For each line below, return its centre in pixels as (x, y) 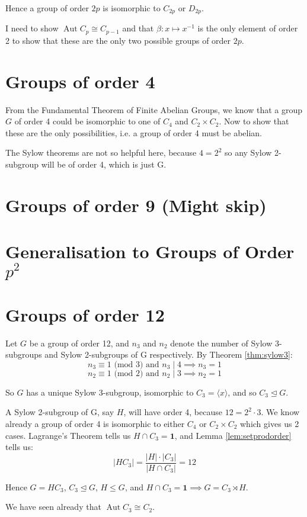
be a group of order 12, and (79, 343)
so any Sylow (248, 152)
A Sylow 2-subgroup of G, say (60, 412)
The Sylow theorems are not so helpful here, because (101, 152)
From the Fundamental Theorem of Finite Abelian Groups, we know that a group (154, 109)
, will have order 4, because (173, 412)
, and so (242, 392)
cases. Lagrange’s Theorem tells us (68, 435)
